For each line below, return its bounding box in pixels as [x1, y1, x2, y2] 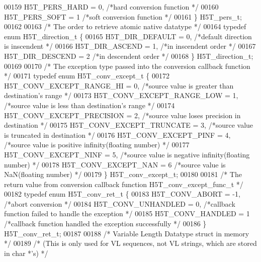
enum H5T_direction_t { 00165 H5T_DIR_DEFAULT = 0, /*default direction [4, 31, 252, 41]
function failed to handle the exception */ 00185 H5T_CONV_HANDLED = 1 [4, 208, 250, 219]
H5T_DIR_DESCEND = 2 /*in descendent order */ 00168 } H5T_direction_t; [4, 50, 253, 61]
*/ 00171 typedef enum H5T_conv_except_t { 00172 [4, 70, 169, 81]
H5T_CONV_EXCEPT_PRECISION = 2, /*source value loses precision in [4, 110, 241, 120]
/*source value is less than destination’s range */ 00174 [4, 100, 175, 110]
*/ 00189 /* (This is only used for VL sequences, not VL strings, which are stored [4, 238, 257, 248]
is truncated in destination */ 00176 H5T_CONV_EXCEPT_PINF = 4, [4, 129, 231, 140]
